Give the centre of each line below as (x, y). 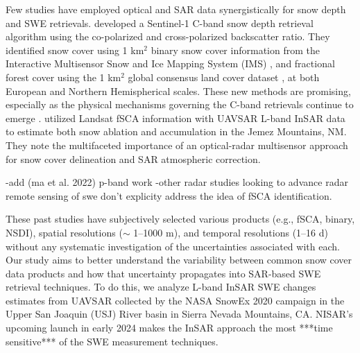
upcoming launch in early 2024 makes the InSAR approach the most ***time (169, 328)
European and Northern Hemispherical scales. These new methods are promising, (178, 91)
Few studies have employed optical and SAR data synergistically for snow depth (176, 9)
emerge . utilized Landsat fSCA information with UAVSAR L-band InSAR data (175, 118)
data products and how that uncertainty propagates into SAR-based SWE (163, 273)
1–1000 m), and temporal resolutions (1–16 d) (231, 232)
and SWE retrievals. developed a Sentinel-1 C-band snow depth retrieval (160, 23)
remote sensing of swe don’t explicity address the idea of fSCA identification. (169, 195)
